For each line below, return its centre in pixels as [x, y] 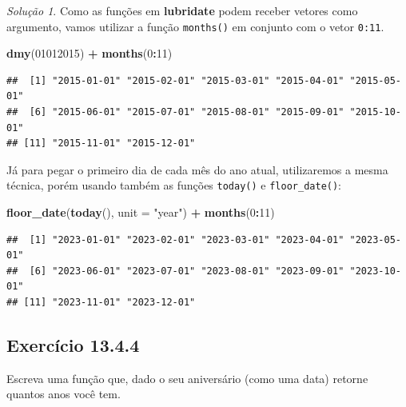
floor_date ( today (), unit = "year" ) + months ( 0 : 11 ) [141, 212]
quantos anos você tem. [64, 394]
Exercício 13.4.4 [73, 345]
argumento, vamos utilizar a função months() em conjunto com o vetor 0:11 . [195, 26]
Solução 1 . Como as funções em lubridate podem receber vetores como [182, 10]
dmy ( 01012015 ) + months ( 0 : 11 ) [90, 53]
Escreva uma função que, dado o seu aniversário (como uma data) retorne [187, 378]
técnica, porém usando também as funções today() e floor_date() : [174, 185]
